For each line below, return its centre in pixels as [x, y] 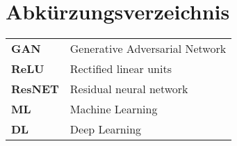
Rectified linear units [121, 69]
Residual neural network [129, 89]
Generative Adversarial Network [148, 49]
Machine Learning [114, 109]
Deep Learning [106, 129]
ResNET [35, 89]
